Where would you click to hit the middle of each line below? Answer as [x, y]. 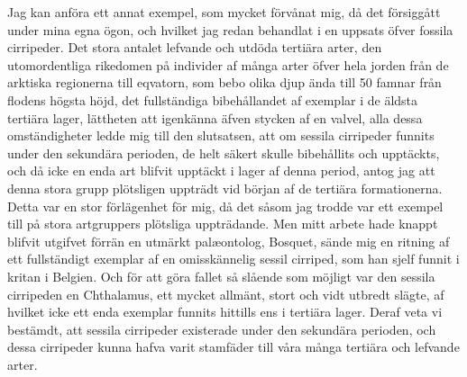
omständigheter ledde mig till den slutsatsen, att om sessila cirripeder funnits [221, 135]
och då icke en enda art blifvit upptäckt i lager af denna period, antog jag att [221, 171]
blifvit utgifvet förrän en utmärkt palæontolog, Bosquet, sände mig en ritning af [229, 241]
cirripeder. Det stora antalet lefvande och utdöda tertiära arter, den [195, 47]
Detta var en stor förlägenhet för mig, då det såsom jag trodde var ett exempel [225, 206]
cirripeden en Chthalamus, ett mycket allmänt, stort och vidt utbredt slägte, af [226, 294]
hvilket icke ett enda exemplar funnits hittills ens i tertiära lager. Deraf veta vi [225, 312]
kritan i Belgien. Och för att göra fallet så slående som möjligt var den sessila [221, 276]
